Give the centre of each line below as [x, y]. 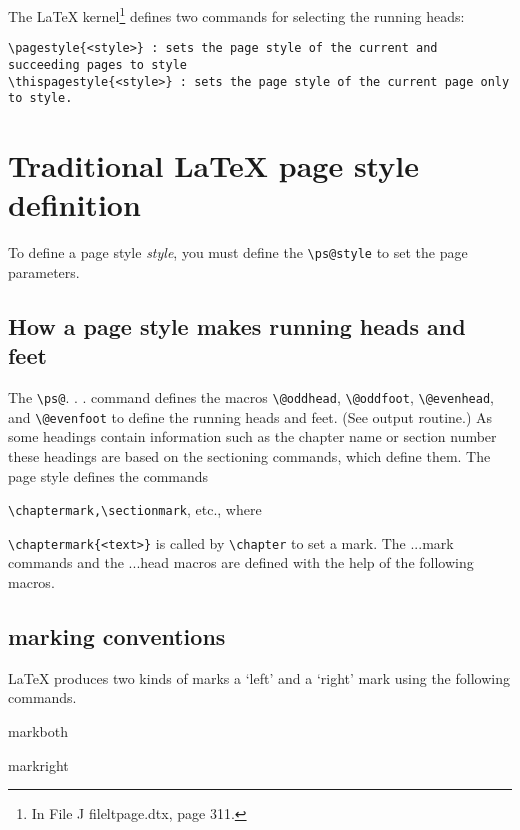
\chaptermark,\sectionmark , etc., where [135, 509]
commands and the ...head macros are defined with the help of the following [241, 562]
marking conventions [117, 636]
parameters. [44, 271]
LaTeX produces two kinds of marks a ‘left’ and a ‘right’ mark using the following [259, 677]
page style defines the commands [108, 475]
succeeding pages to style [97, 64]
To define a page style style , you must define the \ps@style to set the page [238, 252]
